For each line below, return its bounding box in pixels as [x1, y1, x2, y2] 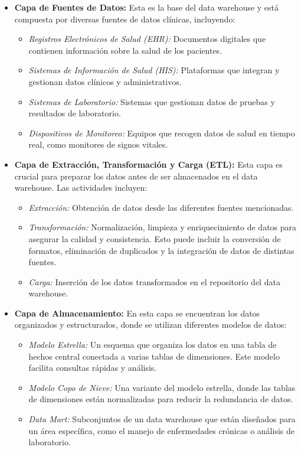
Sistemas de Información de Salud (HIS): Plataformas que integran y [28, 64, 280, 76]
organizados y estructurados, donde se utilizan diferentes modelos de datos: [14, 318, 287, 331]
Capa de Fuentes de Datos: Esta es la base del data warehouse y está [14, 1, 279, 13]
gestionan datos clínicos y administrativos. [28, 75, 182, 87]
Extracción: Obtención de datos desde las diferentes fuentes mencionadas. [28, 201, 294, 213]
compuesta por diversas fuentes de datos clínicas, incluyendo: [14, 12, 235, 25]
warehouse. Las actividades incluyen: [14, 181, 148, 194]
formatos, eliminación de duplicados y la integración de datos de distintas [28, 244, 295, 256]
